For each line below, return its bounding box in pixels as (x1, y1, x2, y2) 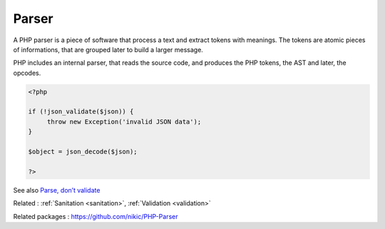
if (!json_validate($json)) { (28, 108, 134, 116)
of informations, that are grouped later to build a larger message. (13, 45, 203, 54)
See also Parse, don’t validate (13, 185, 101, 194)
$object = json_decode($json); (28, 148, 138, 156)
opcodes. (13, 68, 41, 77)
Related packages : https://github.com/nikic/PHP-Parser (13, 212, 178, 220)
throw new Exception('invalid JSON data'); (46, 118, 202, 126)
